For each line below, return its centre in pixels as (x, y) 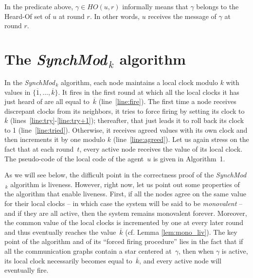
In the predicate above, (39, 6)
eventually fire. (27, 270)
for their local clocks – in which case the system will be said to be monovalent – (124, 203)
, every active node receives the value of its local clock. (161, 149)
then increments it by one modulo (55, 139)
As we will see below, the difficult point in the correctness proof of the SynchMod (126, 175)
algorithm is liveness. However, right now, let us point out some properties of (125, 184)
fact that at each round (39, 149)
